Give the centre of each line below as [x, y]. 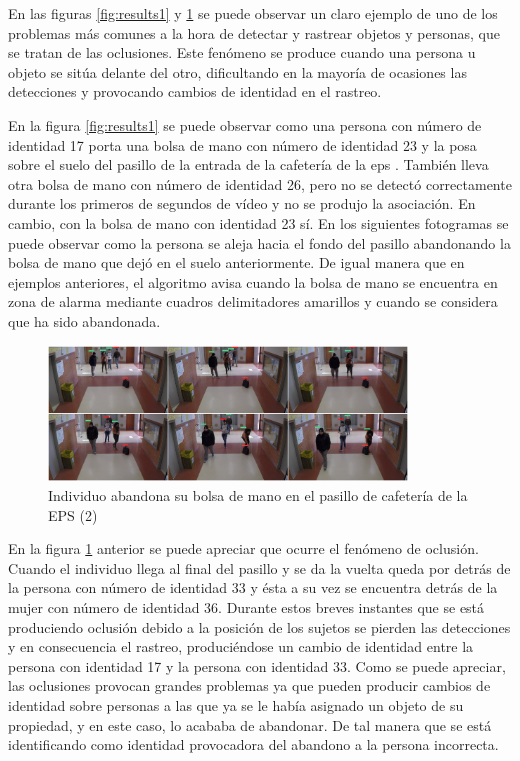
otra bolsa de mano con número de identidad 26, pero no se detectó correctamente [260, 183]
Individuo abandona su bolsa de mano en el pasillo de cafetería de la [258, 495]
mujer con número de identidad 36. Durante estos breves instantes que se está [246, 607]
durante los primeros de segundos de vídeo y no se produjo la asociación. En [242, 203]
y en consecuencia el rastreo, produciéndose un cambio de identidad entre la [241, 646]
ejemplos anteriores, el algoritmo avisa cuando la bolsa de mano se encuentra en [253, 281]
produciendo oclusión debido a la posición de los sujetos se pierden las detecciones [259, 626]
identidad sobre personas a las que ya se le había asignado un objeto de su [236, 705]
